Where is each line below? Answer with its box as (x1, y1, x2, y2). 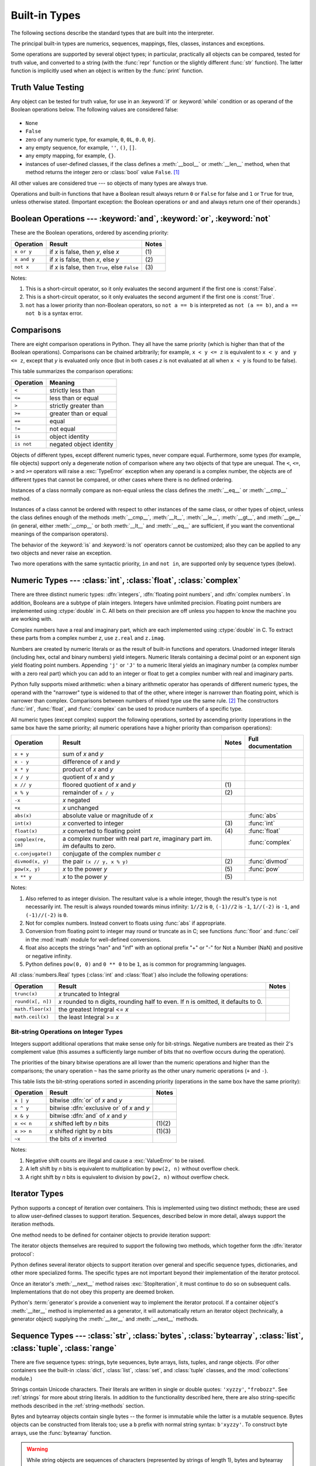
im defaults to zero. (62, 842, 116, 850)
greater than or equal (49, 409, 108, 418)
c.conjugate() (14, 850, 52, 857)
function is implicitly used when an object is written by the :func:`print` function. (11, 67, 204, 74)
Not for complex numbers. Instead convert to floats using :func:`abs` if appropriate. (25, 919, 226, 927)
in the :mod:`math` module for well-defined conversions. (25, 936, 162, 943)
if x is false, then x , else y (49, 255, 119, 263)
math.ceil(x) (14, 1014, 49, 1020)
